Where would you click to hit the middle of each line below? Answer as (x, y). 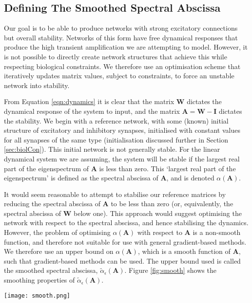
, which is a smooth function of (184, 251)
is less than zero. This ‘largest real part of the (167, 168)
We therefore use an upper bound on (59, 251)
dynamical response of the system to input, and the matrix (92, 111)
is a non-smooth (217, 232)
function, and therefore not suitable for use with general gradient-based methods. (125, 241)
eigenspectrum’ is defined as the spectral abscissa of (81, 178)
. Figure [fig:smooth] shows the (170, 270)
